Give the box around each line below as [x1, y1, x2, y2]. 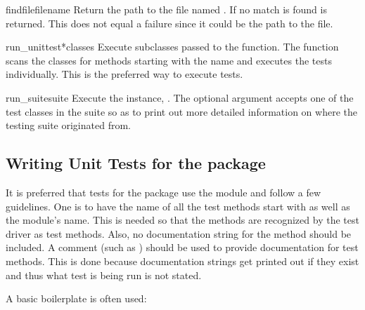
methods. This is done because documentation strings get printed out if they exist [6, 253, 359, 268]
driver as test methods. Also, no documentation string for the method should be [6, 226, 352, 241]
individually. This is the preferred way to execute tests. [6, 67, 243, 81]
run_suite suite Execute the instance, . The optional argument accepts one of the [6, 90, 354, 105]
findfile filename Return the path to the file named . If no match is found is [6, 2, 327, 16]
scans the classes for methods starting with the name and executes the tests [6, 53, 332, 67]
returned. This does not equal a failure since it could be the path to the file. [6, 15, 333, 30]
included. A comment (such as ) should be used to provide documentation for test [6, 240, 359, 255]
